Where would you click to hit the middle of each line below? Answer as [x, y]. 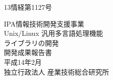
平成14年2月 [23, 62]
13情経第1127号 [28, 7]
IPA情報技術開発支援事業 [44, 23]
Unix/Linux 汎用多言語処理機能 [54, 33]
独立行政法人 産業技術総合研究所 [56, 71]
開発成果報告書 [28, 52]
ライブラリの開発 [31, 42]
